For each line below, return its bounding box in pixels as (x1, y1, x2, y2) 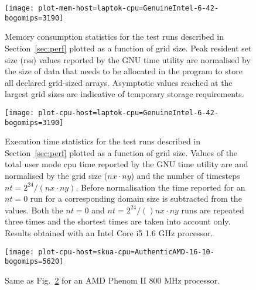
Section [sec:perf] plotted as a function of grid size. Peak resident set (5, 42, 252, 54)
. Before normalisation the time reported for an (76, 181, 245, 193)
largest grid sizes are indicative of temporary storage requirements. (5, 88, 244, 100)
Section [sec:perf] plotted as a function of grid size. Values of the (5, 146, 238, 158)
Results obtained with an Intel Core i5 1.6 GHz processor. (5, 226, 213, 239)
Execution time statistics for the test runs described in (5, 135, 201, 147)
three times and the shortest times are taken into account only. (5, 215, 231, 227)
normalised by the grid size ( (5, 169, 108, 181)
